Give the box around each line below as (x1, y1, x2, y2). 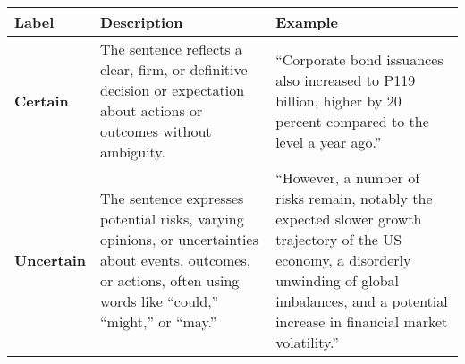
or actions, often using (100, 270, 240, 291)
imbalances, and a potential (275, 291, 448, 311)
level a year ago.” (275, 131, 382, 152)
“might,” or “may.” (100, 311, 217, 332)
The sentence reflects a (100, 38, 242, 59)
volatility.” (275, 332, 339, 352)
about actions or (100, 100, 203, 121)
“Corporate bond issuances (275, 48, 444, 70)
